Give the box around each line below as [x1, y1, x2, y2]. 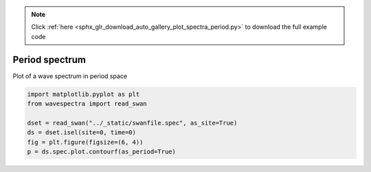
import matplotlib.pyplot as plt [27, 90, 140, 98]
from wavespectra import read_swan [27, 100, 147, 108]
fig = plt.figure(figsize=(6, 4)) [27, 138, 144, 146]
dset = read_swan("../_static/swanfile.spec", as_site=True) [27, 119, 238, 127]
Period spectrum [12, 53, 86, 65]
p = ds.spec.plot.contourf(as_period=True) [27, 148, 177, 156]
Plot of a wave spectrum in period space [12, 72, 127, 80]
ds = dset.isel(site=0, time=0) [27, 129, 137, 136]
